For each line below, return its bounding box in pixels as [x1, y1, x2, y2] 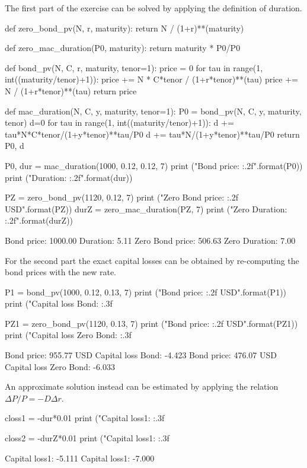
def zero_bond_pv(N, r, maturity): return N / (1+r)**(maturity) [5, 21, 244, 34]
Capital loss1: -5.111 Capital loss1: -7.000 [5, 451, 155, 464]
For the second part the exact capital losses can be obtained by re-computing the [5, 254, 299, 266]
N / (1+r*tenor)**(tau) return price [5, 84, 137, 97]
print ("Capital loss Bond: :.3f [5, 297, 113, 310]
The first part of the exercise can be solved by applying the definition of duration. [5, 2, 302, 14]
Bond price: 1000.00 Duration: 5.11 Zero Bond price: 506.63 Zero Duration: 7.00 [5, 234, 296, 246]
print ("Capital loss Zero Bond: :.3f [5, 329, 132, 341]
